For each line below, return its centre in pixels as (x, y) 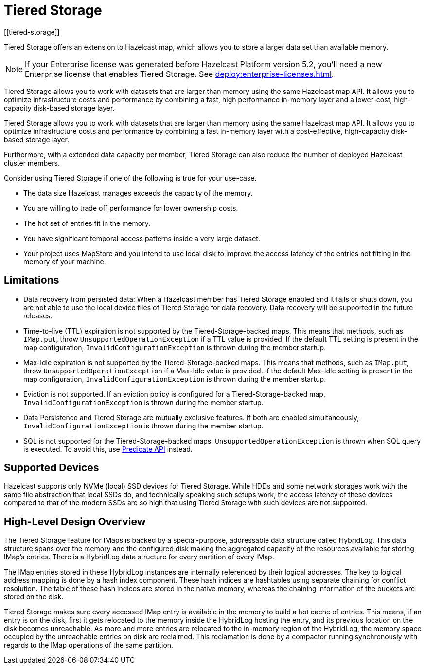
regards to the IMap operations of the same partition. (89, 645)
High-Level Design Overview (75, 521)
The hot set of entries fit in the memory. (87, 223)
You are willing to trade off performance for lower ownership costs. (131, 208)
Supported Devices (52, 468)
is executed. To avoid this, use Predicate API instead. (108, 449)
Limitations (32, 280)
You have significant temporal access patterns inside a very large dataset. (142, 238)
